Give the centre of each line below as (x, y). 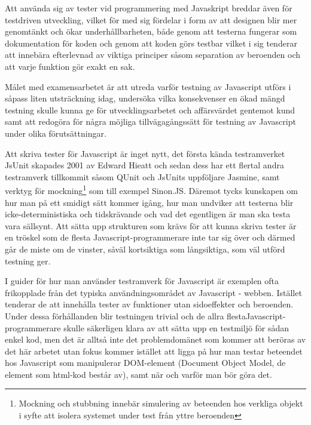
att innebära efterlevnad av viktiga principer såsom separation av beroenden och (153, 55)
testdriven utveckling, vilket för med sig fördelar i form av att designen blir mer (151, 19)
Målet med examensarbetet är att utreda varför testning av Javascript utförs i (148, 86)
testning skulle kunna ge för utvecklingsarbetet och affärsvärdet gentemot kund (150, 110)
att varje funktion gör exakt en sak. (70, 66)
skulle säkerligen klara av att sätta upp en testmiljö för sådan (176, 327)
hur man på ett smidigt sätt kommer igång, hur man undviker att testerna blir (149, 202)
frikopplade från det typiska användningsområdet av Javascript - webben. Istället (153, 292)
